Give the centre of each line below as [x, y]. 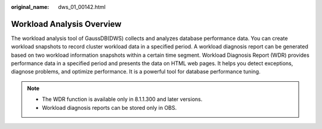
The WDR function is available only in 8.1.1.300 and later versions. [122, 99]
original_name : [30, 7]
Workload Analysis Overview [66, 24]
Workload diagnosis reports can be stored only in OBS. [109, 107]
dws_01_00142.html [82, 7]
